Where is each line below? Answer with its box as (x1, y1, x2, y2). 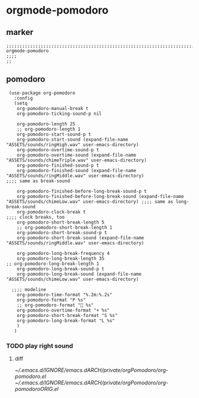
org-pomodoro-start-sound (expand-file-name (17, 137, 129, 143)
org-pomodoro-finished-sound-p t (17, 162, 99, 169)
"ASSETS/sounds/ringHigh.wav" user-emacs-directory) (6, 141, 139, 148)
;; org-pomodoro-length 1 (17, 126, 81, 132)
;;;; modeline (11, 286, 46, 293)
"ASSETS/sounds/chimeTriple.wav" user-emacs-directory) (6, 157, 147, 163)
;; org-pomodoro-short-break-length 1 (17, 224, 113, 231)
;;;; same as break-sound (6, 178, 70, 184)
